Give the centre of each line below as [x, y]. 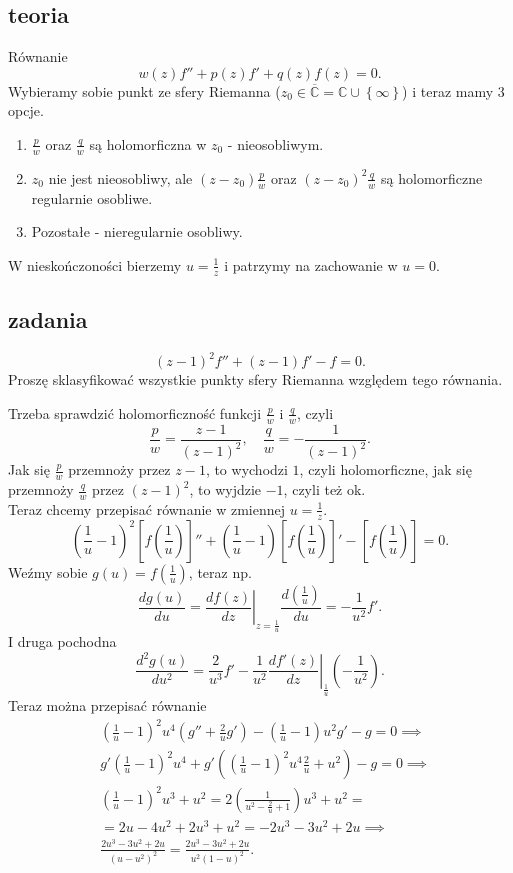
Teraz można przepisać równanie [107, 705]
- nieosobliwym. [275, 143]
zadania [48, 319]
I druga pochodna [62, 641]
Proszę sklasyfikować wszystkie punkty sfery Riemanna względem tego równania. [255, 379]
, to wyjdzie [225, 489]
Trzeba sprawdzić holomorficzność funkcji [135, 412]
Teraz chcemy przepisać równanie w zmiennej [147, 508]
